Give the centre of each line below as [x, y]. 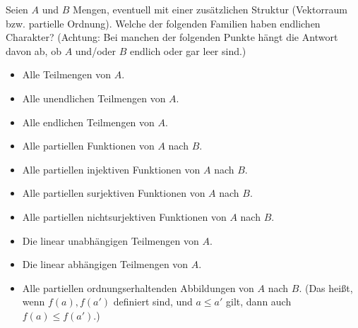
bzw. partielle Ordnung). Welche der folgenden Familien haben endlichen [163, 23]
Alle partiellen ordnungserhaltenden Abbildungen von [138, 287]
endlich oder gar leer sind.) [188, 50]
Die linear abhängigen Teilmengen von [105, 264]
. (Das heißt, [326, 287]
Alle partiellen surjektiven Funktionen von [114, 193]
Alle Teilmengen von [67, 74]
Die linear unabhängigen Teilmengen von [111, 240]
